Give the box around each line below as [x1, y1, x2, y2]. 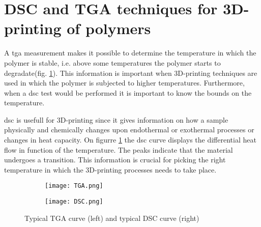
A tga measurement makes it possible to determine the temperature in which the [4, 47, 256, 58]
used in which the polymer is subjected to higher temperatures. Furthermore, [4, 77, 245, 88]
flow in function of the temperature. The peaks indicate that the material [4, 144, 233, 155]
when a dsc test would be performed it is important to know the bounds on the [4, 87, 252, 98]
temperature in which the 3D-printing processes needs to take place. [4, 164, 217, 175]
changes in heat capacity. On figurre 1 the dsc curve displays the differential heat [4, 134, 256, 145]
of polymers [67, 18, 151, 39]
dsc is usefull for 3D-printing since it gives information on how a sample [4, 114, 228, 125]
